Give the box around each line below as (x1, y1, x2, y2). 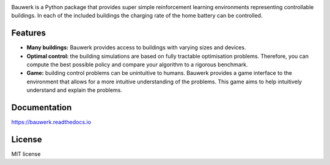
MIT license (11, 150, 41, 158)
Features (11, 28, 46, 38)
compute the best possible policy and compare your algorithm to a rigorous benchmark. (26, 61, 248, 68)
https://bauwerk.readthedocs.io (11, 119, 92, 126)
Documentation (11, 102, 72, 113)
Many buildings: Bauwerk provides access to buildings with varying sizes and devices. (26, 44, 246, 51)
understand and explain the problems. (26, 86, 122, 94)
